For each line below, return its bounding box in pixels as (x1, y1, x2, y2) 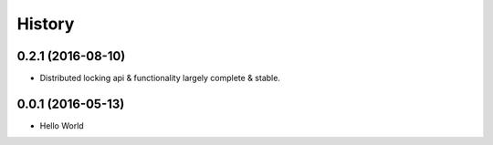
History (16, 14, 75, 34)
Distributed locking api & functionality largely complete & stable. (39, 73, 280, 84)
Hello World (39, 119, 84, 131)
